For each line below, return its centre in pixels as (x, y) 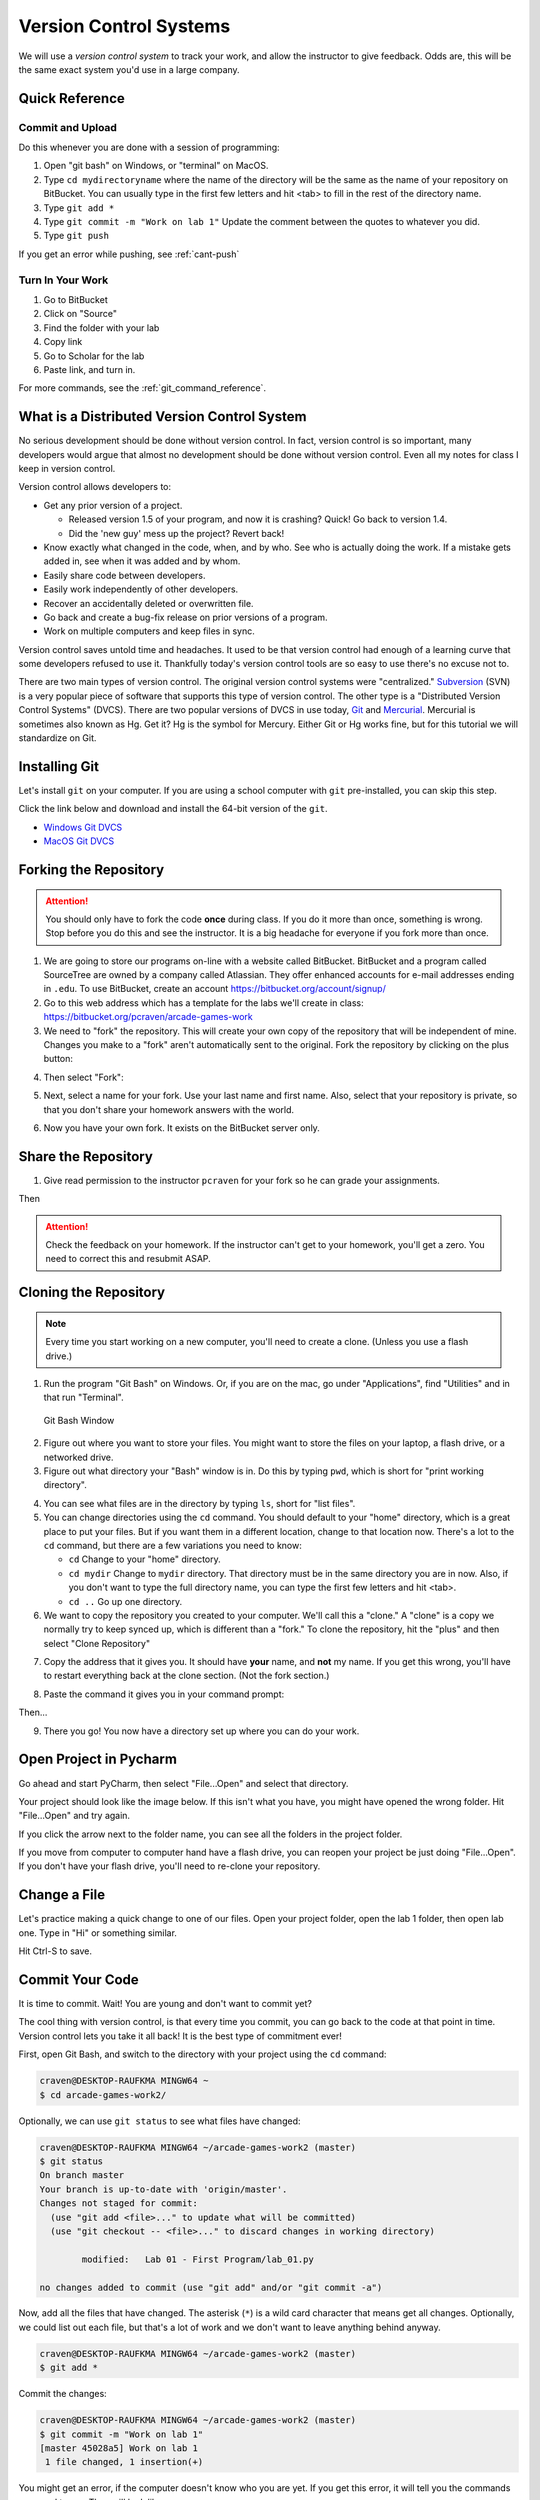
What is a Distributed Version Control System (162, 416)
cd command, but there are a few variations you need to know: (172, 1545)
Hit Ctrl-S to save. (55, 1951)
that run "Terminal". (83, 1397)
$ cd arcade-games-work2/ (103, 2094)
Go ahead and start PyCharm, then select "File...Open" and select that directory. (183, 1783)
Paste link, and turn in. (89, 369)
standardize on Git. (57, 738)
